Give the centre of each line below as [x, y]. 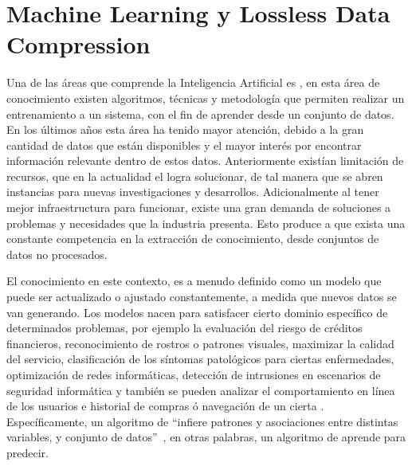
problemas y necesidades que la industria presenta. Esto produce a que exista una [206, 223]
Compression [78, 44]
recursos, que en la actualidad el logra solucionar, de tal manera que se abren [195, 176]
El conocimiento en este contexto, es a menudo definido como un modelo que [194, 281]
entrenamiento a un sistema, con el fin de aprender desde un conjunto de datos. [200, 114]
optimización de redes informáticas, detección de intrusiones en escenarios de [194, 374]
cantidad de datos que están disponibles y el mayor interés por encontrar [184, 145]
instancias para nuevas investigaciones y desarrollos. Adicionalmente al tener [193, 192]
